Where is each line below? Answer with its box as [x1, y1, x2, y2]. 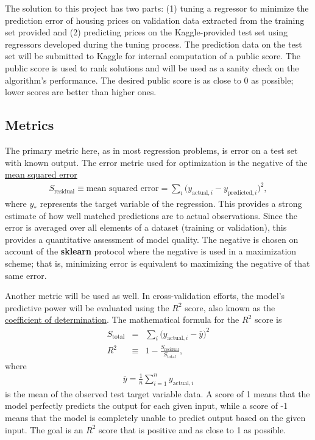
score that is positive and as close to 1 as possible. [99, 423, 286, 436]
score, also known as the [185, 301, 275, 314]
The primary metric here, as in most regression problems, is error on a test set [5, 143, 298, 156]
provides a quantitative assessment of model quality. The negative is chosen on [5, 233, 299, 245]
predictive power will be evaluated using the [5, 301, 169, 314]
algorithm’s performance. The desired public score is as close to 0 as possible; [5, 73, 294, 86]
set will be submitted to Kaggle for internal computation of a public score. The [5, 49, 300, 62]
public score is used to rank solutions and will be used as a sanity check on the [5, 61, 299, 74]
